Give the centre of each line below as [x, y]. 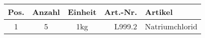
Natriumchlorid [171, 26]
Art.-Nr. [121, 12]
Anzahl [46, 12]
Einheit [82, 12]
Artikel [159, 12]
